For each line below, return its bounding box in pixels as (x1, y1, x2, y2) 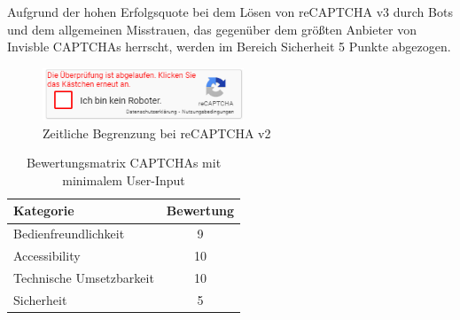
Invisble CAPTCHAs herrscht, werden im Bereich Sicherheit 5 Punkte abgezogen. (7, 37, 451, 56)
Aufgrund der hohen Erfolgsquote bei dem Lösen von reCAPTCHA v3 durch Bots (7, 3, 453, 20)
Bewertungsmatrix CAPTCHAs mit (26, 153, 222, 172)
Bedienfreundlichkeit (13, 224, 125, 243)
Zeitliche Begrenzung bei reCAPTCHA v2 (43, 123, 271, 142)
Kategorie (13, 201, 74, 220)
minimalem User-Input (62, 170, 185, 189)
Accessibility (13, 246, 81, 265)
